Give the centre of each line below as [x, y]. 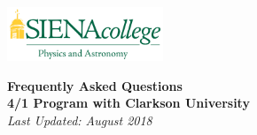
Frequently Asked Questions [95, 85]
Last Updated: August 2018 [80, 120]
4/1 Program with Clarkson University [128, 103]
